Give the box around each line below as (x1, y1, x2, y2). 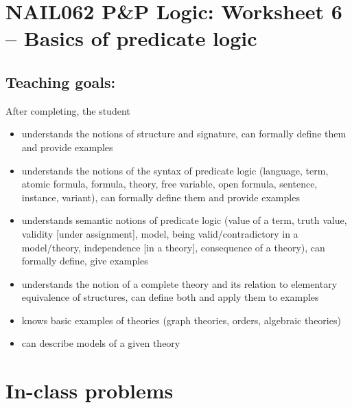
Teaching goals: (5, 71, 116, 92)
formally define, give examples (21, 253, 148, 268)
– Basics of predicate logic (5, 24, 257, 52)
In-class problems (5, 376, 174, 405)
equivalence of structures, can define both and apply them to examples (21, 290, 319, 304)
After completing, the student (5, 103, 130, 117)
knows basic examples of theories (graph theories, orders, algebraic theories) (21, 313, 341, 327)
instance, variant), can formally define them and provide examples (21, 190, 300, 204)
